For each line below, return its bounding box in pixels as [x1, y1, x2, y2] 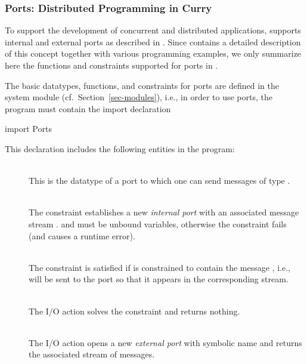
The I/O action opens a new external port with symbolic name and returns [29, 336, 302, 348]
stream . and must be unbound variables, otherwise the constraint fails [29, 217, 287, 230]
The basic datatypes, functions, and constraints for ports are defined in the [5, 79, 279, 91]
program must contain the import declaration [5, 102, 171, 115]
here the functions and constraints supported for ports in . [5, 59, 218, 71]
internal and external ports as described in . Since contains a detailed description [5, 35, 301, 48]
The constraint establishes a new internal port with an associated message [29, 206, 299, 218]
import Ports [5, 122, 52, 135]
